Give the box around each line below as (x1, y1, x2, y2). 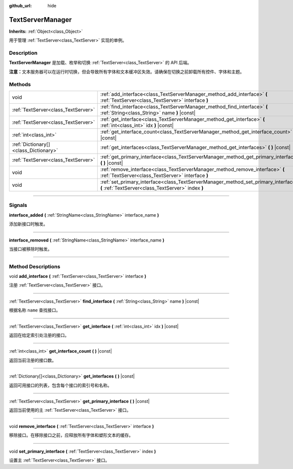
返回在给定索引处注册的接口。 (9, 332, 69, 338)
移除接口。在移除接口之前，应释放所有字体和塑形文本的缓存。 (9, 432, 133, 438)
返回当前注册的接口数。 (9, 357, 56, 363)
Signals (9, 202, 27, 209)
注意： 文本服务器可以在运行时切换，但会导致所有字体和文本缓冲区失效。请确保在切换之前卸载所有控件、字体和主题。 (9, 68, 244, 74)
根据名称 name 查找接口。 (9, 307, 61, 313)
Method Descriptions (9, 263, 61, 270)
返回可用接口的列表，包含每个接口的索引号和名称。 (9, 382, 112, 388)
